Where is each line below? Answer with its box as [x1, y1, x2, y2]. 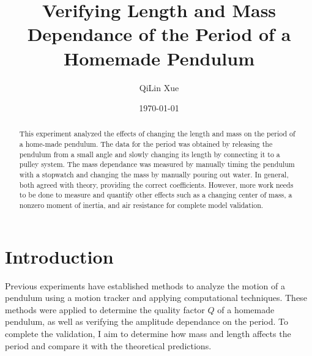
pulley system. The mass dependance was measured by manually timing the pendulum [19, 159, 295, 169]
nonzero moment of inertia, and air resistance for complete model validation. [19, 200, 264, 210]
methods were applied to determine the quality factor [5, 303, 205, 316]
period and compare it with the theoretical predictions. [5, 339, 212, 352]
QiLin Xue [139, 81, 179, 94]
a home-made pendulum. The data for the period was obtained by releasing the [19, 139, 273, 149]
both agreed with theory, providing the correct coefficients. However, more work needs [19, 179, 294, 190]
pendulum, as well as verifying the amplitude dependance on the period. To [5, 315, 289, 328]
